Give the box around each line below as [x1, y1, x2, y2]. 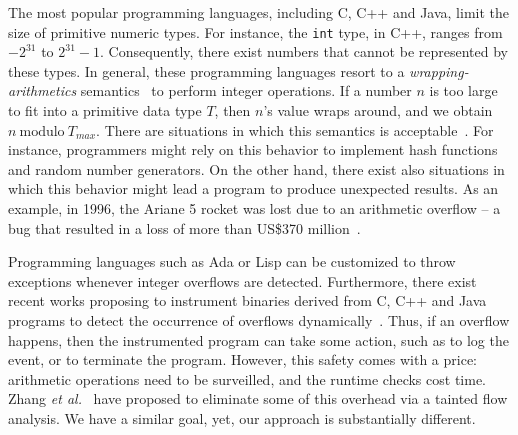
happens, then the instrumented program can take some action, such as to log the [8, 329, 509, 350]
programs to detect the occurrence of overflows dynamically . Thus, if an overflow [8, 309, 510, 330]
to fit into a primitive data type [8, 100, 202, 121]
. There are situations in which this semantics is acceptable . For [96, 119, 494, 140]
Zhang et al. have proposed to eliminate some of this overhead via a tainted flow [8, 388, 508, 409]
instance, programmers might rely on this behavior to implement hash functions [8, 139, 498, 160]
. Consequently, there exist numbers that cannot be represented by [99, 41, 508, 62]
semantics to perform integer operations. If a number [80, 80, 412, 101]
